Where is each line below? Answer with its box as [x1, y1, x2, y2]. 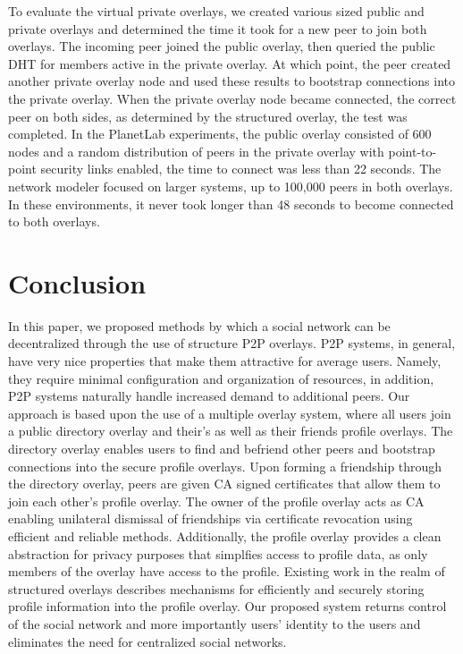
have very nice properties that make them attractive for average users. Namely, [8, 352, 442, 370]
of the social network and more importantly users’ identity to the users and [8, 614, 421, 633]
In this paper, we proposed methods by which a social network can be [8, 316, 391, 335]
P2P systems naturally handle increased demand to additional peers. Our [8, 386, 410, 405]
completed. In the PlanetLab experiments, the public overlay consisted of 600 [8, 124, 432, 143]
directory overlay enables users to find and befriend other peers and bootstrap [8, 439, 435, 457]
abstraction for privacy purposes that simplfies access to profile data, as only [8, 544, 428, 563]
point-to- [388, 141, 437, 160]
